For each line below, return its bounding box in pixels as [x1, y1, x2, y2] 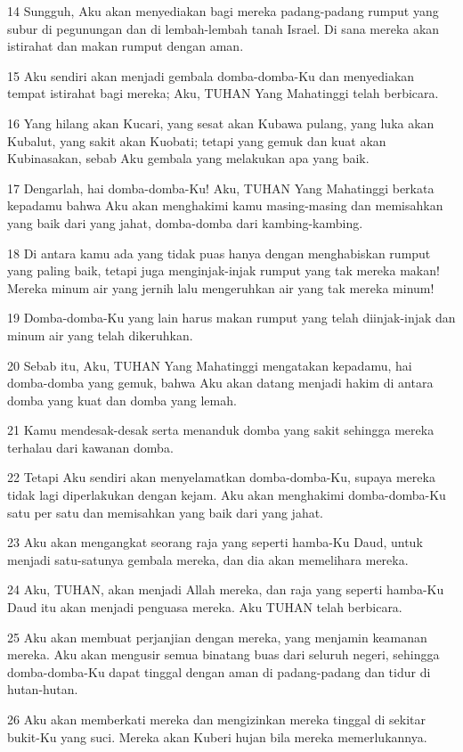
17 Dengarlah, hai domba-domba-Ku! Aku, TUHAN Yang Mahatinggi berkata [7, 178, 435, 197]
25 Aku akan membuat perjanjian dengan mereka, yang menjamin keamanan [7, 627, 427, 646]
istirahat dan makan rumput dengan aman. [7, 37, 244, 55]
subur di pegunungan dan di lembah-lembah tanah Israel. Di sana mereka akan [7, 19, 440, 37]
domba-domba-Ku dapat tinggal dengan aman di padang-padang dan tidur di [7, 662, 431, 681]
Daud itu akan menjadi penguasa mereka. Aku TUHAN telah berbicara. [7, 598, 402, 617]
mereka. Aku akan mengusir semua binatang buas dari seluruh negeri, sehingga [7, 645, 440, 664]
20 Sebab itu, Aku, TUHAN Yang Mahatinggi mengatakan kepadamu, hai [7, 356, 412, 374]
